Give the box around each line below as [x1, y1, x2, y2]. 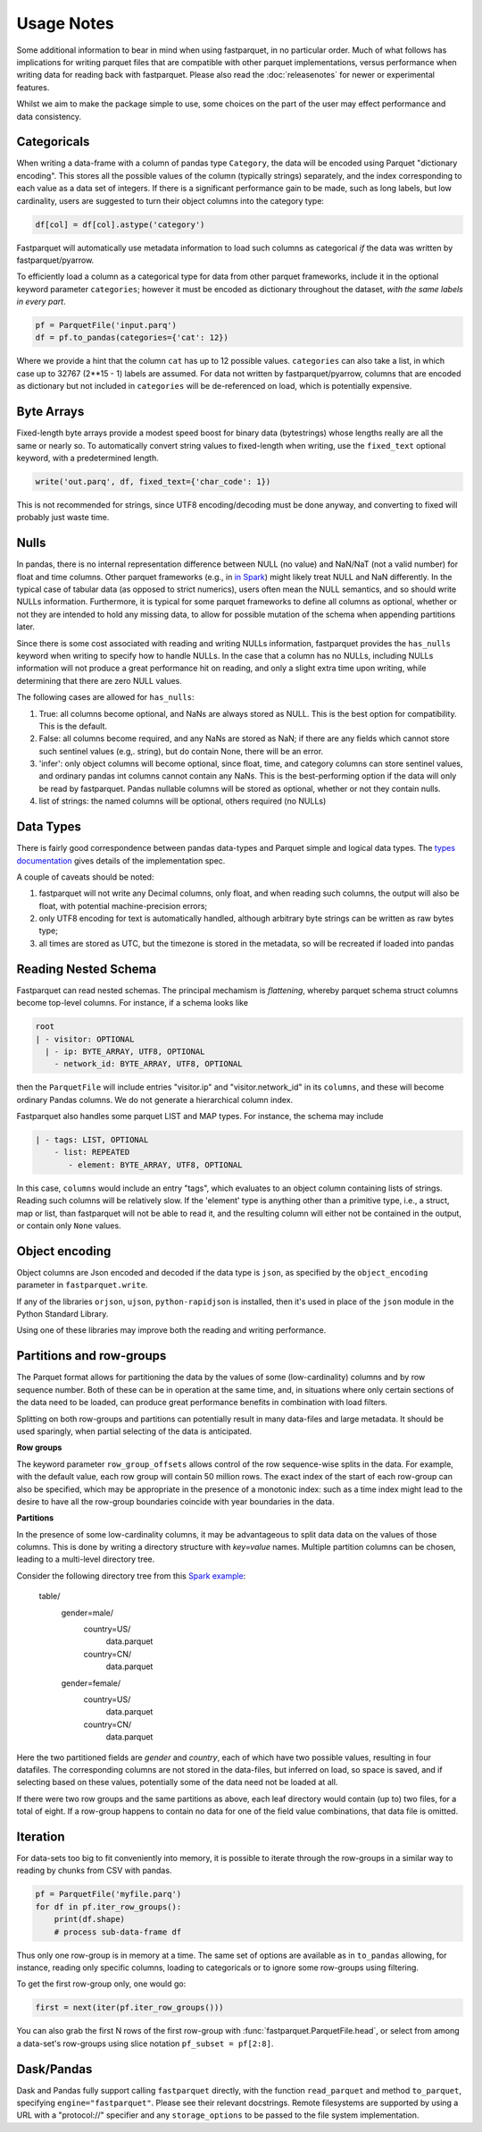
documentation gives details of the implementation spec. [16, 855, 226, 866]
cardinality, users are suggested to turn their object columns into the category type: [16, 195, 325, 206]
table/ [38, 1591, 61, 1602]
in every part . [16, 296, 66, 308]
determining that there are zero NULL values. [16, 675, 183, 686]
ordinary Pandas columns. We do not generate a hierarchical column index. [16, 1094, 294, 1105]
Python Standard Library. [16, 1309, 109, 1319]
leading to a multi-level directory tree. [16, 1554, 155, 1564]
